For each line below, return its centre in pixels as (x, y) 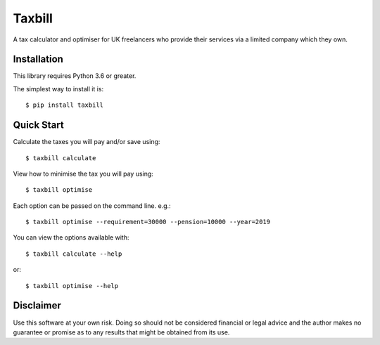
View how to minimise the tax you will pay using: (83, 174)
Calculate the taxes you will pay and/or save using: (87, 142)
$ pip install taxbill (65, 105)
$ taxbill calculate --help (74, 254)
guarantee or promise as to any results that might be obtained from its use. (121, 332)
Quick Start (38, 125)
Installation (38, 59)
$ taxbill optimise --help (72, 286)
